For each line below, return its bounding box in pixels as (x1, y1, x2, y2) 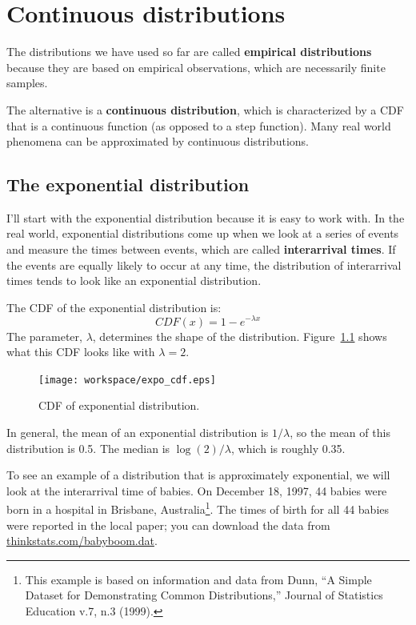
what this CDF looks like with (6, 343, 155, 360)
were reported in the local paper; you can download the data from (6, 516, 330, 533)
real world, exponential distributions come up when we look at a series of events (6, 225, 399, 242)
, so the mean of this (290, 423, 390, 440)
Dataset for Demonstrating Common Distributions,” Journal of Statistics (25, 587, 383, 603)
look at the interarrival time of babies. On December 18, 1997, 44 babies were (6, 482, 387, 499)
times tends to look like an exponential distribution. (6, 272, 262, 289)
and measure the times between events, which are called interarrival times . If (6, 241, 396, 258)
